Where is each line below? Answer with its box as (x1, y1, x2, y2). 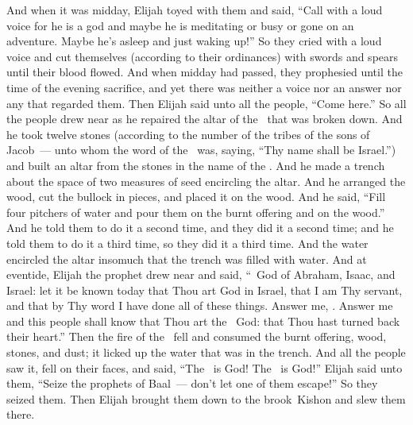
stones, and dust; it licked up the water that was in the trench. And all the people (6, 344, 406, 361)
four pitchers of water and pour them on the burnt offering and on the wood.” (6, 203, 385, 220)
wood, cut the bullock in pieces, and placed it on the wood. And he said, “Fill (6, 188, 386, 205)
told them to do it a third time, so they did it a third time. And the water (6, 234, 369, 251)
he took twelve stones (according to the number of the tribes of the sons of (6, 126, 370, 142)
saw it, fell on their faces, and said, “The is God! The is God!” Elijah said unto (6, 359, 403, 376)
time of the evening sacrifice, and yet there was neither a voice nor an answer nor (6, 79, 402, 95)
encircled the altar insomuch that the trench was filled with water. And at (6, 250, 367, 267)
